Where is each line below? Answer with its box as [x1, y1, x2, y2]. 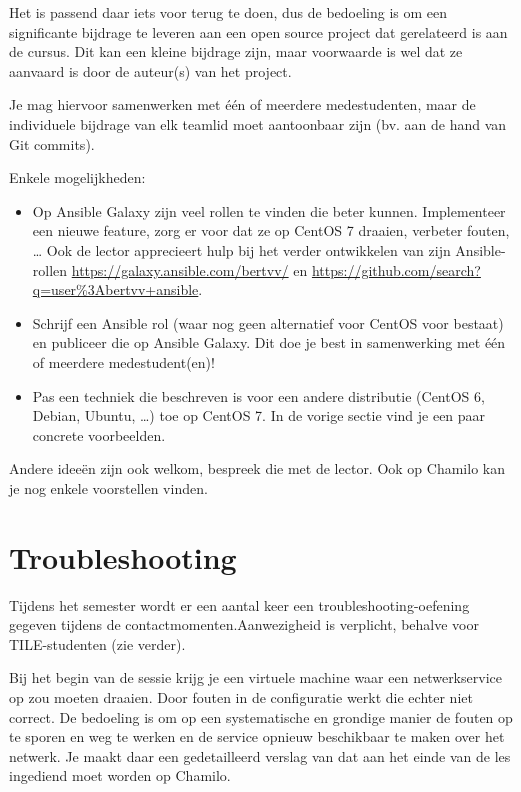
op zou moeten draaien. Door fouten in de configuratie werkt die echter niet [9, 686, 473, 707]
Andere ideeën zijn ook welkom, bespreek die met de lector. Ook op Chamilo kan [9, 458, 505, 479]
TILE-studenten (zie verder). [9, 633, 186, 654]
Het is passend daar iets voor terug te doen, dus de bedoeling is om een [9, 2, 448, 22]
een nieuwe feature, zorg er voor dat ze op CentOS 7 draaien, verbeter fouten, [32, 220, 510, 241]
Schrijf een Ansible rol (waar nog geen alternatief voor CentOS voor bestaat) [32, 312, 504, 333]
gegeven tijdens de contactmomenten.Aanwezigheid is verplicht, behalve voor [9, 614, 479, 635]
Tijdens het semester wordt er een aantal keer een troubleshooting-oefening [9, 594, 470, 615]
